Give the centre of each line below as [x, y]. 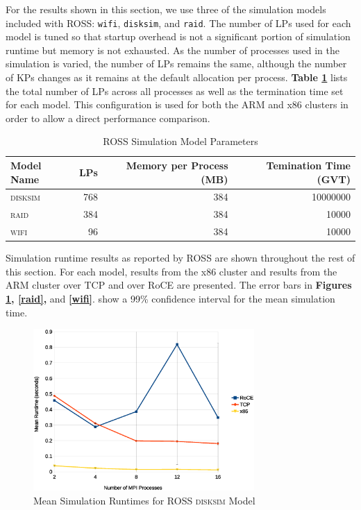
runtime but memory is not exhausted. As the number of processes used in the [173, 50]
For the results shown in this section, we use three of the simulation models [166, 9]
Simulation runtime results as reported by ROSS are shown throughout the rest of [180, 258]
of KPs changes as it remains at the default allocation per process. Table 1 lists [177, 77]
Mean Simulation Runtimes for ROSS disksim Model [144, 500]
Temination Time [308, 165]
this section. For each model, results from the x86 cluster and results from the [171, 271]
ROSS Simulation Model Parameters [180, 141]
